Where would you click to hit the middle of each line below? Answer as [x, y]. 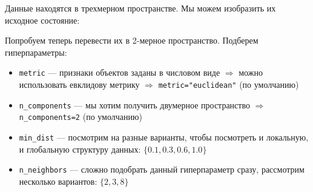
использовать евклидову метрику [79, 84]
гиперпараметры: [36, 52]
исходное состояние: [42, 20]
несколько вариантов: [58, 181]
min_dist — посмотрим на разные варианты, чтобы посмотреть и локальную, [164, 137]
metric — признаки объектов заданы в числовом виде [120, 72]
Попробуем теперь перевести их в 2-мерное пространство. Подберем [132, 40]
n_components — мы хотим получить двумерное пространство [134, 104]
